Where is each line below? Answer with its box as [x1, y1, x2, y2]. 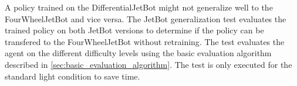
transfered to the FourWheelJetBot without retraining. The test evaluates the [5, 35, 285, 47]
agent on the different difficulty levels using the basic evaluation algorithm [5, 47, 272, 59]
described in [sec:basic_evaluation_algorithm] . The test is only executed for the [5, 58, 292, 70]
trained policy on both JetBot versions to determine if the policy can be [5, 24, 264, 36]
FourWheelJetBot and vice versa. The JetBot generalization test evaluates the [5, 12, 286, 25]
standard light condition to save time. [5, 70, 140, 82]
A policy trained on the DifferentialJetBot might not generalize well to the [5, 1, 273, 13]
